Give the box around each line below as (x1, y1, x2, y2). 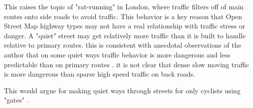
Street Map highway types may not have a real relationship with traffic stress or (4, 21, 245, 31)
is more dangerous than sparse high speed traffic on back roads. (4, 69, 196, 79)
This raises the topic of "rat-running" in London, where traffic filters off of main (4, 1, 244, 11)
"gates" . (4, 95, 29, 105)
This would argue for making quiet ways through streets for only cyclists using (4, 85, 241, 95)
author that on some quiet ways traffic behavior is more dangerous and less (4, 49, 230, 59)
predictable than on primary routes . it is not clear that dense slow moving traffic (4, 59, 250, 69)
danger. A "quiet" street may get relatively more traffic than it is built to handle (4, 30, 246, 40)
